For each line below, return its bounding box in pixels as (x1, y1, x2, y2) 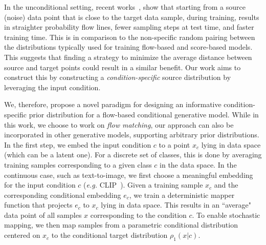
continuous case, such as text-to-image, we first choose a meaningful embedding (4, 169, 253, 180)
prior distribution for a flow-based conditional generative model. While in (29, 109, 259, 119)
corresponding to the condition (90, 209, 187, 220)
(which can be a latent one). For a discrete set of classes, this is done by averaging (4, 149, 262, 160)
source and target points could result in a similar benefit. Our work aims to (4, 62, 241, 72)
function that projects (4, 199, 73, 210)
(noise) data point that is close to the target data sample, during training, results (4, 11, 259, 22)
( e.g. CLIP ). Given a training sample (83, 179, 203, 190)
